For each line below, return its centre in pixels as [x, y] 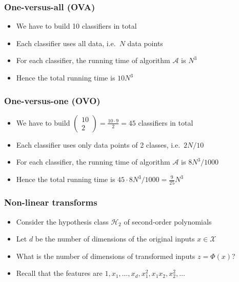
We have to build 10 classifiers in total [76, 26]
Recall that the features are [59, 273]
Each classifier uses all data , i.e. [66, 43]
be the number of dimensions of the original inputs [115, 239]
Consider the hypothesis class [62, 221]
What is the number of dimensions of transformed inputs [106, 256]
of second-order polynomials [168, 221]
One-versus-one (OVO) [52, 100]
